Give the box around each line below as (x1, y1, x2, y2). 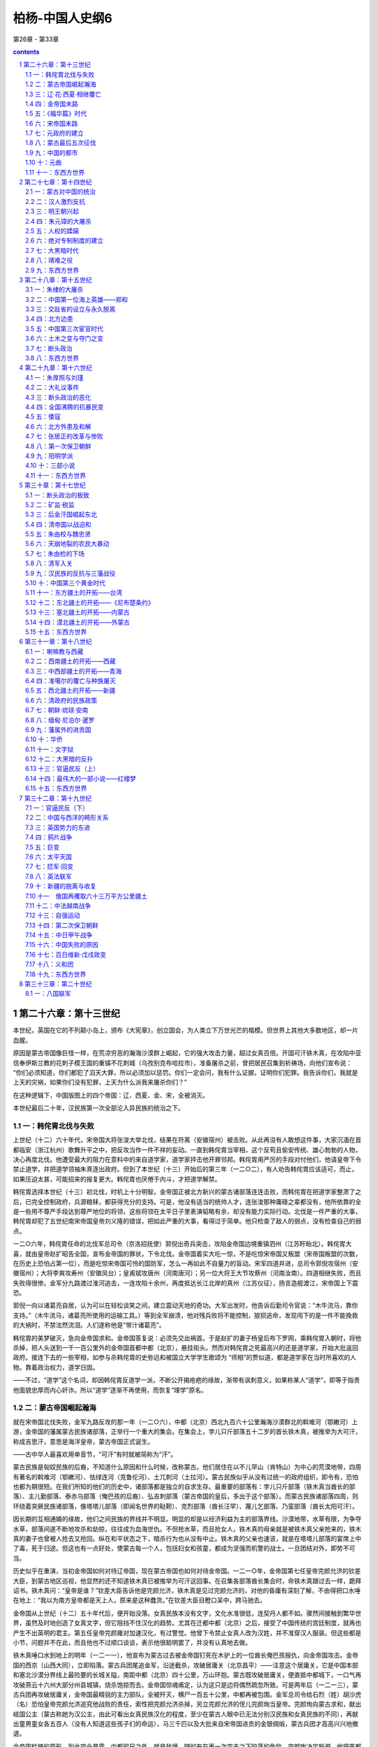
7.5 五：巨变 (25, 843, 60, 851)
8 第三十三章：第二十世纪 (19, 980, 92, 988)
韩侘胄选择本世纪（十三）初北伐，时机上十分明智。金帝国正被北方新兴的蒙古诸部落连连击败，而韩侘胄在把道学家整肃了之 (13, 1188, 362, 1196)
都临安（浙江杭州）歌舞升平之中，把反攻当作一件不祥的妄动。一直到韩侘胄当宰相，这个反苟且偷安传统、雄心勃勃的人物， (13, 1145, 362, 1154)
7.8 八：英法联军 (25, 872, 73, 880)
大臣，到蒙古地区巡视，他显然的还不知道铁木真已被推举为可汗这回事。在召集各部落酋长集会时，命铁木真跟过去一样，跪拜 (13, 1576, 362, 1585)
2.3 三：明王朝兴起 (25, 207, 80, 216)
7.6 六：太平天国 (25, 853, 73, 861)
